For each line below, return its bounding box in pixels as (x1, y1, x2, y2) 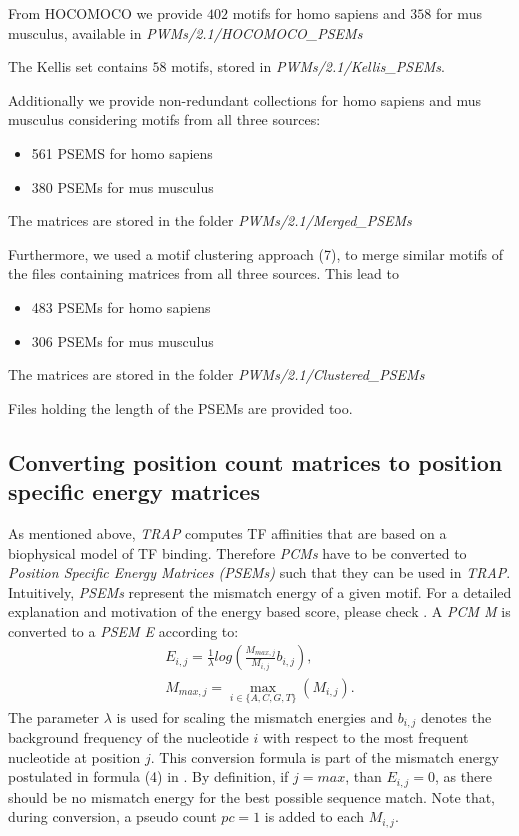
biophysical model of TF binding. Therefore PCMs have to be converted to (8, 542, 467, 563)
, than (345, 766, 382, 787)
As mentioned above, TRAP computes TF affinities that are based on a (8, 522, 447, 543)
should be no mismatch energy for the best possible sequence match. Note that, (8, 786, 496, 807)
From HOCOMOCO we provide (8, 3, 203, 23)
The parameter (8, 706, 100, 727)
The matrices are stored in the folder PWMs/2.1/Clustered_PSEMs (8, 364, 425, 385)
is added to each (264, 806, 365, 827)
